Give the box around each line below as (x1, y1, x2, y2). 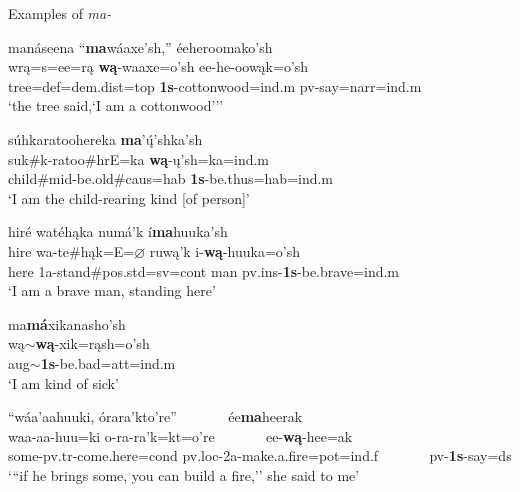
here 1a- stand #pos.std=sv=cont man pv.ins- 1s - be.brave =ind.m (8, 260, 400, 281)
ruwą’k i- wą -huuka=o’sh (149, 240, 301, 261)
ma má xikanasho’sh (8, 313, 126, 334)
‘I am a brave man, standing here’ (8, 280, 216, 301)
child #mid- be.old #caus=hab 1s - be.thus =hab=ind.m (8, 168, 334, 189)
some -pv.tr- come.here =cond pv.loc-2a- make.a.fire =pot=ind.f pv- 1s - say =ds (8, 445, 512, 466)
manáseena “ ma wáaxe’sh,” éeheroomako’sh (8, 36, 273, 57)
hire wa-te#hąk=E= (8, 240, 135, 261)
